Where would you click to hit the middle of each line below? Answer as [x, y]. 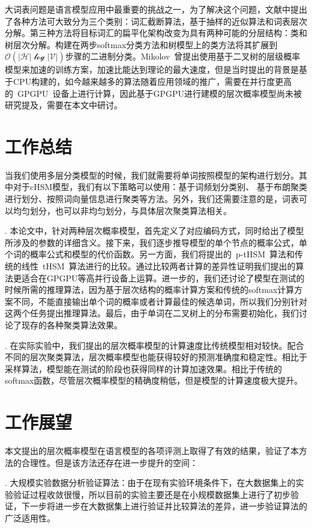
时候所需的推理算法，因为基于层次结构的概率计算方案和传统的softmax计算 [150, 290]
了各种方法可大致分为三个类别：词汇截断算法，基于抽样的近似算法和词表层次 [156, 21]
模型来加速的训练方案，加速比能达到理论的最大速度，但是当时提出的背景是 [152, 69]
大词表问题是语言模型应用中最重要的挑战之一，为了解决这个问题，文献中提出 [156, 9]
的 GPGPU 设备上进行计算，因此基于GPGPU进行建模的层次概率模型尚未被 [154, 93]
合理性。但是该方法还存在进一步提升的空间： [109, 462]
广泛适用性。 [30, 518]
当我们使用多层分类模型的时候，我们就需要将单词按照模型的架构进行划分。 [152, 175]
